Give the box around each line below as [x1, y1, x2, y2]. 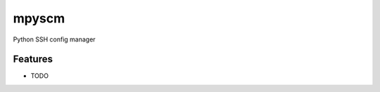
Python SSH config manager [13, 35, 96, 44]
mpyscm [13, 11, 65, 26]
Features [13, 53, 53, 65]
